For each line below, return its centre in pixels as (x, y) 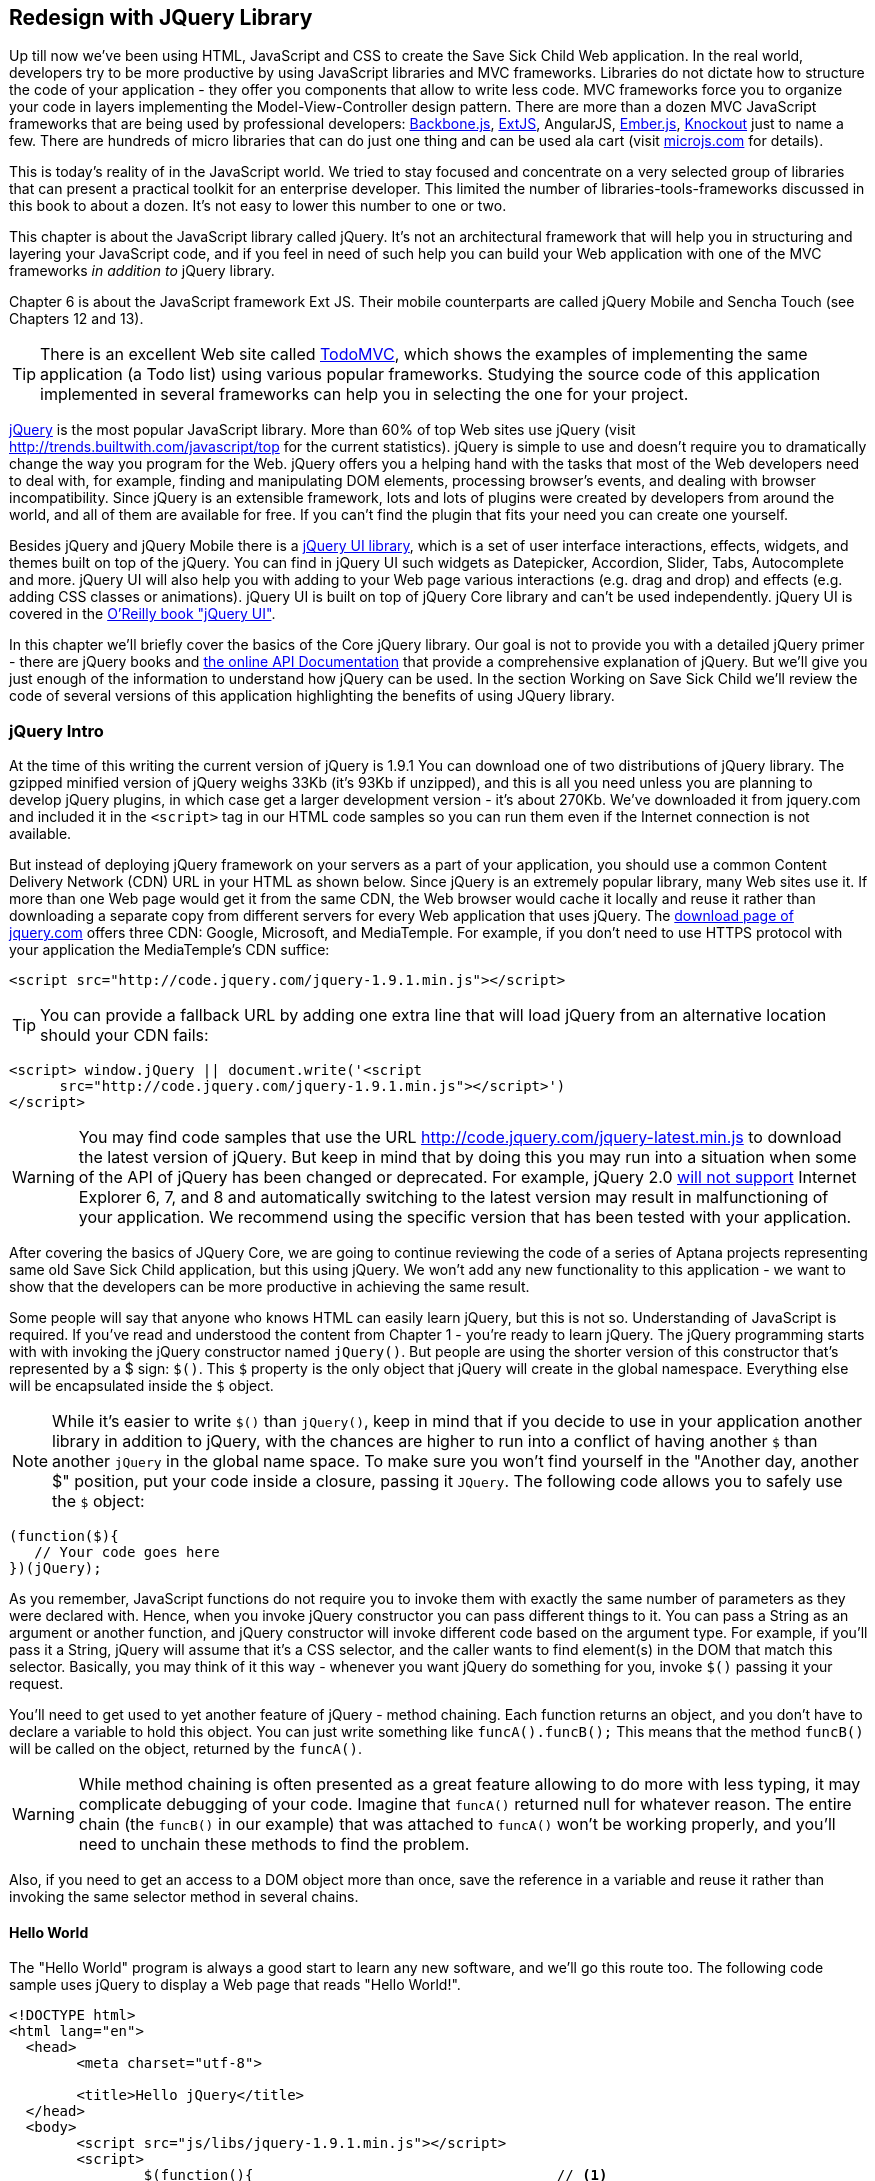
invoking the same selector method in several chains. (184, 1897)
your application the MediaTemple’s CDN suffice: (169, 950)
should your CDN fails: (124, 1035)
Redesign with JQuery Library (161, 17)
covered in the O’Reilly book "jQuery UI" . (142, 614)
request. (36, 1684)
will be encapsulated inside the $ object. (141, 1386)
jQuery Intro (56, 730)
